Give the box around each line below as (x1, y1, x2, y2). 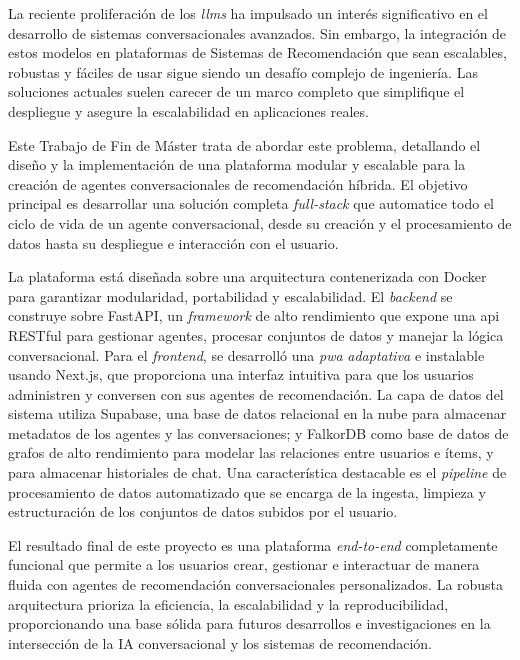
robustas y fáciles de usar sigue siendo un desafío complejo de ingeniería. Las (8, 61, 478, 82)
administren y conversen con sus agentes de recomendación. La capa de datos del (8, 383, 504, 404)
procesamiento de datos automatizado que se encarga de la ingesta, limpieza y (8, 481, 486, 502)
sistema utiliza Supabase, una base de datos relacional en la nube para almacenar (8, 403, 507, 424)
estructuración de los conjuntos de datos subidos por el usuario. (8, 501, 398, 522)
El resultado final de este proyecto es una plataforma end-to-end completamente (8, 534, 498, 555)
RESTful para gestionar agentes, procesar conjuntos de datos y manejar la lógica (8, 324, 504, 345)
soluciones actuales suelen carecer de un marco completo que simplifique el (8, 81, 465, 102)
